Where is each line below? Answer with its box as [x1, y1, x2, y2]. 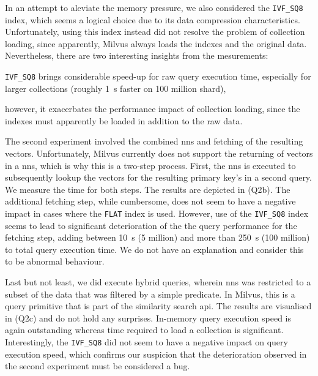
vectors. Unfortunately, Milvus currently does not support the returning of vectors [5, 147, 313, 160]
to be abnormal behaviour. [5, 255, 105, 268]
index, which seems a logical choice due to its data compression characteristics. [5, 13, 300, 26]
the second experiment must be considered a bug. [5, 359, 190, 372]
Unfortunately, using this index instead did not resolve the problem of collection [5, 25, 305, 38]
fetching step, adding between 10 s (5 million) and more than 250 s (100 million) [5, 231, 310, 244]
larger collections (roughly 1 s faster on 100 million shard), [5, 81, 226, 94]
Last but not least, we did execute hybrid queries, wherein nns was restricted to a [5, 276, 311, 288]
